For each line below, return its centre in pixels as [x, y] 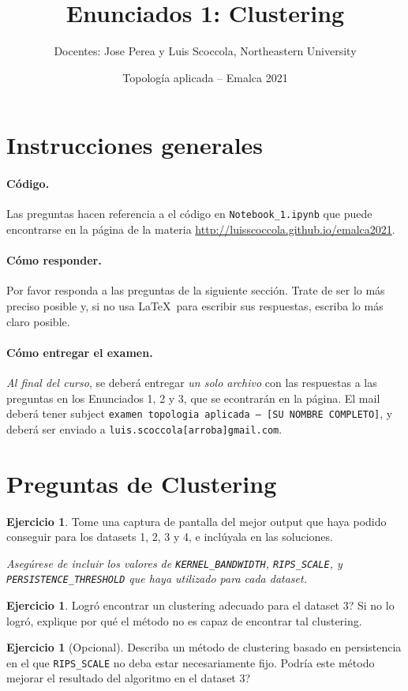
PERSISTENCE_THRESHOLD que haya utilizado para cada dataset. [157, 578]
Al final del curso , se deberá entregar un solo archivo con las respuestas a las [192, 382]
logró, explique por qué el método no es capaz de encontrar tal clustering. [184, 620]
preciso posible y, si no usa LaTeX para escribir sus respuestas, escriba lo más [195, 305]
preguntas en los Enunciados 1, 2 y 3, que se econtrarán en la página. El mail [193, 398]
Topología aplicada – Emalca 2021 [205, 77]
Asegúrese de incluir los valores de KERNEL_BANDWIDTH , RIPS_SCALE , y [174, 563]
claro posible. [38, 321]
